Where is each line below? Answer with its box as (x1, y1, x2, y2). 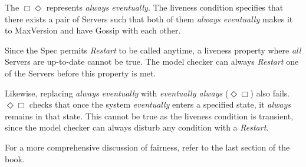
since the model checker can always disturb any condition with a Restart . (5, 121, 269, 133)
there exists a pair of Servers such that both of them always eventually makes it (5, 12, 293, 25)
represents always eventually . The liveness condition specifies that (46, 1, 284, 13)
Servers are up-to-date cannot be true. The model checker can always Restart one (5, 55, 299, 68)
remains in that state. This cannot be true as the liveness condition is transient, (5, 109, 294, 122)
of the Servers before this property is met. (5, 66, 156, 79)
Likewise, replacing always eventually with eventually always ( (5, 86, 229, 99)
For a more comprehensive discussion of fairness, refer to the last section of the (5, 141, 290, 153)
